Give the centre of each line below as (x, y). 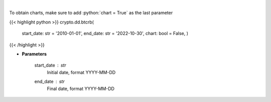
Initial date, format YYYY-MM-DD (81, 72)
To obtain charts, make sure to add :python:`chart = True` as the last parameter (91, 13)
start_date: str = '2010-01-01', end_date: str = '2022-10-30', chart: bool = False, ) (105, 33)
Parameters (34, 54)
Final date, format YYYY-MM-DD (81, 88)
